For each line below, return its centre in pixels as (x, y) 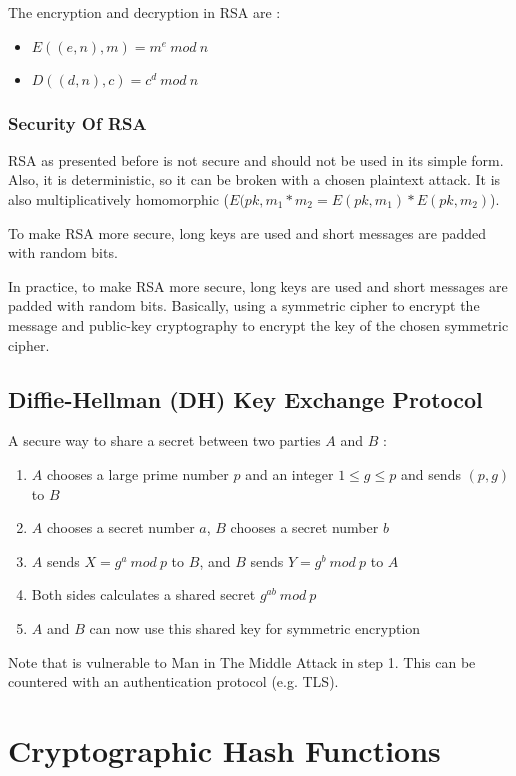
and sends (430, 473)
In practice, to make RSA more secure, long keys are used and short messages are (258, 285)
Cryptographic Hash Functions (224, 749)
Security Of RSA (77, 122)
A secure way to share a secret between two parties (164, 440)
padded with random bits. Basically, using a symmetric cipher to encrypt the (244, 305)
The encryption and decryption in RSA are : (144, 12)
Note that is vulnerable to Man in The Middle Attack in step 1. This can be (242, 661)
